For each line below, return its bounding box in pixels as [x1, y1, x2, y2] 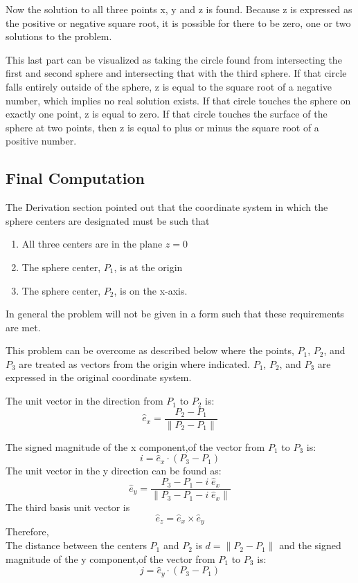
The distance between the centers [6, 538, 147, 553]
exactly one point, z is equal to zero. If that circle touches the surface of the [6, 107, 328, 121]
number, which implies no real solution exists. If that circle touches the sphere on [6, 93, 351, 107]
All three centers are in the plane [21, 237, 163, 251]
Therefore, [6, 524, 49, 539]
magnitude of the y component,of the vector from [6, 551, 215, 566]
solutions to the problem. [6, 29, 112, 44]
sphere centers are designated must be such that [6, 213, 210, 228]
